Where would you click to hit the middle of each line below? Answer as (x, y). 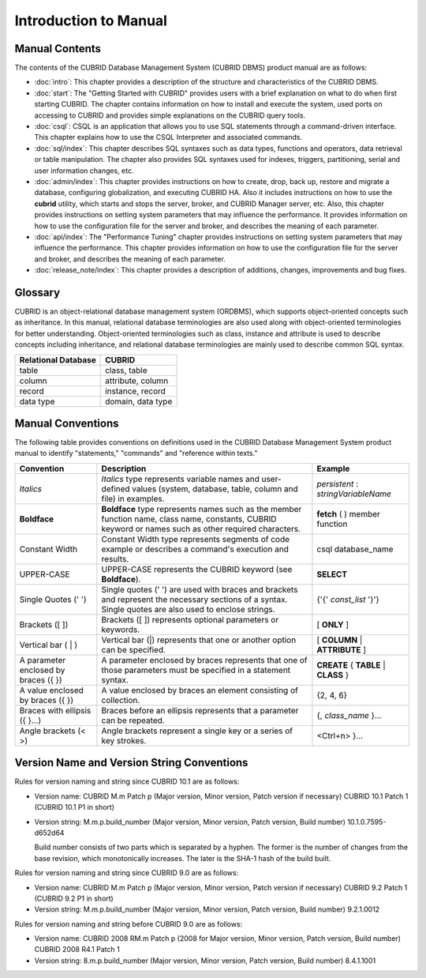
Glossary (37, 292)
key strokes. (124, 740)
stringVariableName (354, 494)
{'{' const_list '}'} (348, 599)
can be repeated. (133, 720)
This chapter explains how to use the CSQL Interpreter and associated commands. (168, 137)
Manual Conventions (67, 423)
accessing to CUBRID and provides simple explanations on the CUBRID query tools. (170, 115)
